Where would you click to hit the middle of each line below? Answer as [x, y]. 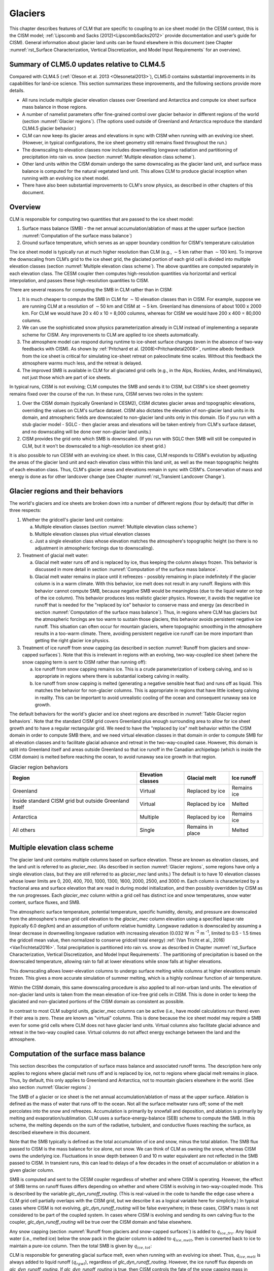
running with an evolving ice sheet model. [66, 178]
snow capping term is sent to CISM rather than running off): [84, 662]
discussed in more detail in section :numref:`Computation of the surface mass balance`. [126, 569]
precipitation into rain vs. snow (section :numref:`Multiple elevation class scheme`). [109, 157]
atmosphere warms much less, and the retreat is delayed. [82, 363]
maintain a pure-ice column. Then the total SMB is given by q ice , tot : [81, 1246]
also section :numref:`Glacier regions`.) [50, 1087]
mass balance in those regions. [55, 107]
